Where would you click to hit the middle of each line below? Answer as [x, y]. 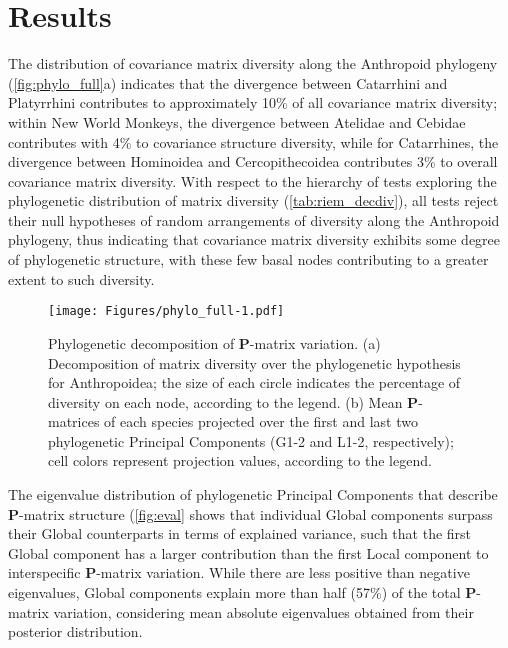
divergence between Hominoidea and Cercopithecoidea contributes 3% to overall [253, 161]
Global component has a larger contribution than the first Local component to [248, 552]
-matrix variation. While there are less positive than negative [283, 572]
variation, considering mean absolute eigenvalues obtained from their [263, 611]
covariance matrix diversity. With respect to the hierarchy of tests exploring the [252, 180]
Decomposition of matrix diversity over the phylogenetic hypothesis [254, 362]
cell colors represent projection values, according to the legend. [240, 460]
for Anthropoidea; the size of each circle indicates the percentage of [254, 382]
